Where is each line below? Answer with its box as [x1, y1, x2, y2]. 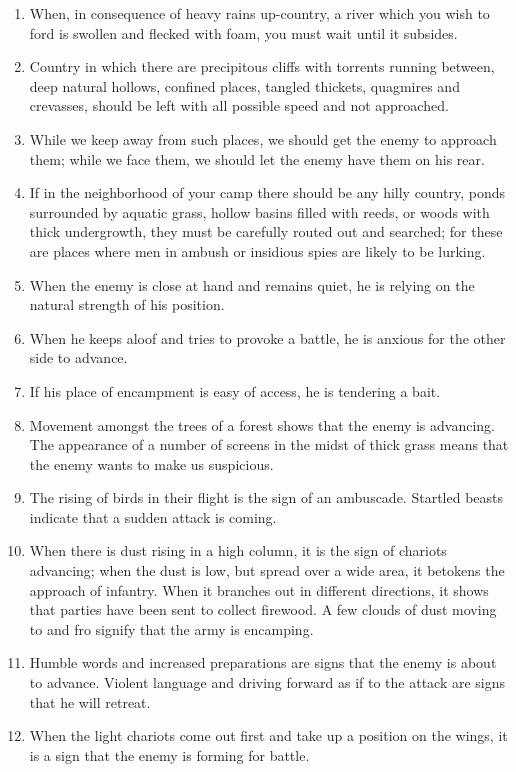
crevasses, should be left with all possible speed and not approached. [29, 95, 449, 116]
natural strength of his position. [29, 294, 225, 315]
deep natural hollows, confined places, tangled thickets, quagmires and [29, 75, 460, 96]
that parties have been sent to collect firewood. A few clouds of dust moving [29, 599, 497, 620]
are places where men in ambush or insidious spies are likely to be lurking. [29, 240, 486, 261]
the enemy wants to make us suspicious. [29, 453, 274, 474]
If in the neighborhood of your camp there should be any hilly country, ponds [29, 182, 506, 203]
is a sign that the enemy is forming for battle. [29, 744, 310, 765]
